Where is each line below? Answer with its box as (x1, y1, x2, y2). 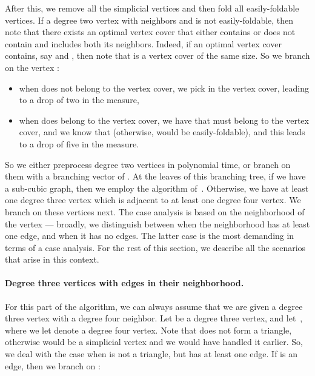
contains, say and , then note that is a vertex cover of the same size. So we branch (5, 49, 310, 62)
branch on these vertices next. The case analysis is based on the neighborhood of (5, 205, 305, 218)
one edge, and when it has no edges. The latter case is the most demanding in (5, 229, 294, 242)
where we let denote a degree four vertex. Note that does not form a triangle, (5, 323, 292, 336)
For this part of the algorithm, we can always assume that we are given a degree (5, 300, 303, 312)
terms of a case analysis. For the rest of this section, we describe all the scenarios (5, 241, 306, 253)
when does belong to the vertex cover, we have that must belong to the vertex (19, 113, 309, 126)
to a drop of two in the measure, (19, 93, 139, 106)
